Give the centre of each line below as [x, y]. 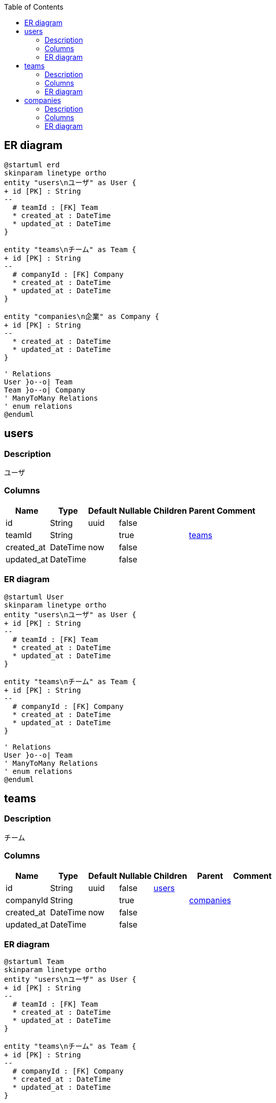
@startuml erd [32, 165]
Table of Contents [34, 7]
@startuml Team [34, 962]
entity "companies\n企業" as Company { [82, 316]
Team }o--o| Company [45, 390]
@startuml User [34, 597]
